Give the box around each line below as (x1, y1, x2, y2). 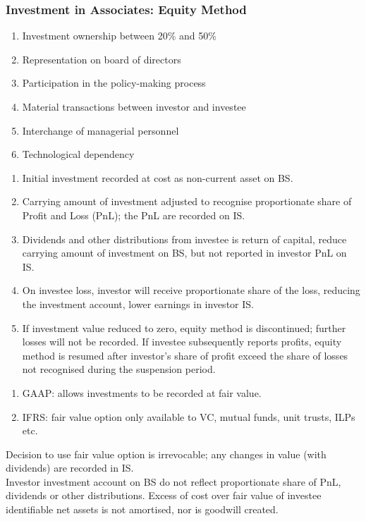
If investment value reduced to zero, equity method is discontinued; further (22, 320, 346, 335)
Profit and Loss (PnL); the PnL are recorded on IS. (22, 207, 245, 222)
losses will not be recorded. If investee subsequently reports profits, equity (22, 334, 342, 349)
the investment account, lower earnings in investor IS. (22, 296, 254, 311)
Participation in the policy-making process (22, 75, 206, 90)
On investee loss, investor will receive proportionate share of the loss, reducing (22, 283, 360, 298)
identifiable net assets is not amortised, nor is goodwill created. (6, 502, 279, 517)
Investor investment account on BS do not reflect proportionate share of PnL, (6, 474, 341, 489)
